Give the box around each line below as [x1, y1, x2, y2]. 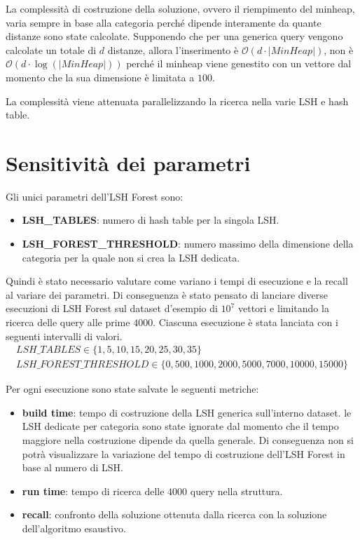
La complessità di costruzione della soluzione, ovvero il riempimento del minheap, [6, 1, 355, 15]
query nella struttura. [190, 483, 283, 498]
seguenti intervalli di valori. [6, 328, 123, 343]
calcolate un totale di [6, 42, 97, 57]
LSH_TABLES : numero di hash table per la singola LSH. [22, 212, 279, 227]
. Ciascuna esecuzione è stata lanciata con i [153, 315, 338, 330]
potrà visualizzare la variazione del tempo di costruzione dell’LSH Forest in [22, 446, 345, 461]
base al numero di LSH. [22, 460, 123, 475]
